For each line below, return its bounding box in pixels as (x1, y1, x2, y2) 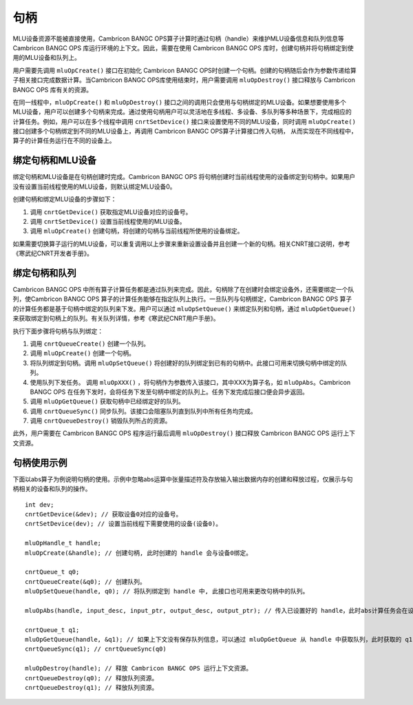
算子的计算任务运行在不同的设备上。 (12, 136, 116, 145)
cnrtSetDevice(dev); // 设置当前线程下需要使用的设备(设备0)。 (25, 520, 222, 528)
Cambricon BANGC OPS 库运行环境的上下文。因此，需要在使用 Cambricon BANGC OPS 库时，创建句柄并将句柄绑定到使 (12, 43, 354, 52)
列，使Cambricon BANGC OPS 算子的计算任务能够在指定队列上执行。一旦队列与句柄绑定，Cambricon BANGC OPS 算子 (12, 295, 352, 303)
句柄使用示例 (12, 456, 67, 468)
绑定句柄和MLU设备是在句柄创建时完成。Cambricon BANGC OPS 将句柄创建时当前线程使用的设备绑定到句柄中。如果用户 (12, 173, 356, 181)
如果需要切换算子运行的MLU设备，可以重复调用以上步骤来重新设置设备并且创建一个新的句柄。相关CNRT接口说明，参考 (12, 240, 350, 248)
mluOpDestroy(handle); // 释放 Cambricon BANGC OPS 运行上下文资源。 (25, 664, 253, 673)
